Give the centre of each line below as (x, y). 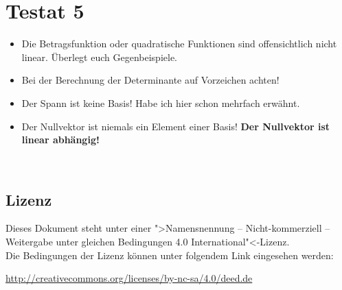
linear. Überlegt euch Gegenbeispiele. (99, 57)
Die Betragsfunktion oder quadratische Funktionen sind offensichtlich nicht (179, 44)
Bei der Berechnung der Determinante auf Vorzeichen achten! (150, 80)
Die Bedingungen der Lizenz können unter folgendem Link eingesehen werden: (170, 255)
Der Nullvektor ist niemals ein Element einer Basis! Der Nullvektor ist (176, 126)
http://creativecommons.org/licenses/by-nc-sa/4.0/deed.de (129, 278)
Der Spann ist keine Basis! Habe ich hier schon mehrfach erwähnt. (161, 102)
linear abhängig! (60, 140)
